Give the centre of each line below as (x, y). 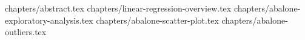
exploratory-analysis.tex (49, 20)
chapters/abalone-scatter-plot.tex (157, 20)
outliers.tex (26, 32)
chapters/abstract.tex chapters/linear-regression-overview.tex (118, 8)
